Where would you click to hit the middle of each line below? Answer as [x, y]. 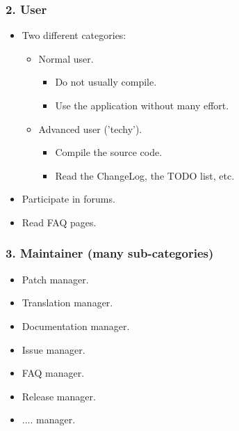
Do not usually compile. [106, 82]
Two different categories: [74, 35]
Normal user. [66, 58]
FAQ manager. [53, 373]
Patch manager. [55, 279]
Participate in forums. [68, 199]
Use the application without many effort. [142, 105]
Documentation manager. [76, 326]
